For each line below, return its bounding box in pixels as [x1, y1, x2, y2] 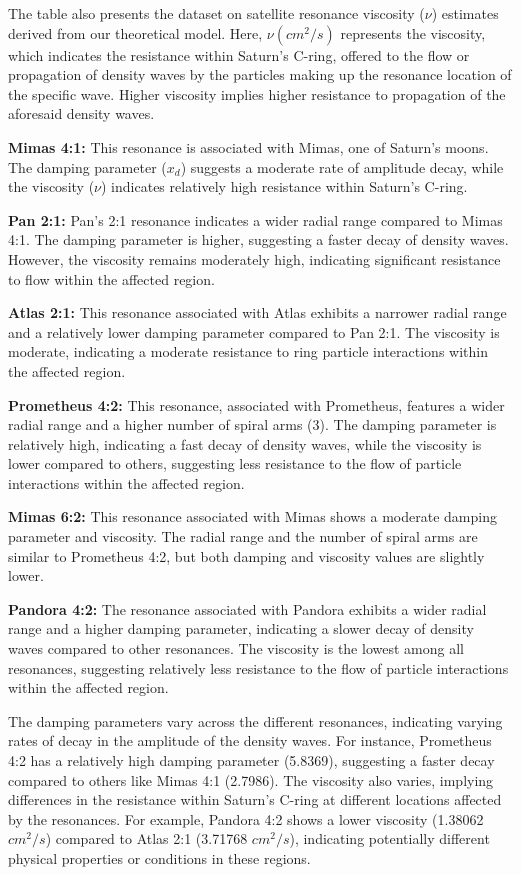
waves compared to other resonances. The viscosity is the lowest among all [8, 638, 464, 659]
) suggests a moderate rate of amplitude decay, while [180, 156, 504, 177]
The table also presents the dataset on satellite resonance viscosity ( [8, 3, 425, 23]
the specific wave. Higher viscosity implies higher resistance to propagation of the [8, 83, 506, 104]
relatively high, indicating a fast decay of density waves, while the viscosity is [8, 433, 482, 454]
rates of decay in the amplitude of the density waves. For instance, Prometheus [8, 730, 492, 751]
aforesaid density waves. [8, 103, 155, 124]
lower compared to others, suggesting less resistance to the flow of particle [8, 453, 462, 474]
